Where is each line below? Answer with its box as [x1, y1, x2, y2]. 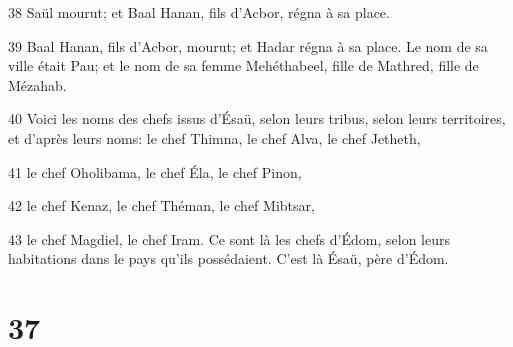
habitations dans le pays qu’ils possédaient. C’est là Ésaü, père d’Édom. [8, 248, 449, 269]
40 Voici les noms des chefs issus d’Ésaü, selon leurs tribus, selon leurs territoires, [8, 108, 506, 129]
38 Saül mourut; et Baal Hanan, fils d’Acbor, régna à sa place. [8, 2, 390, 22]
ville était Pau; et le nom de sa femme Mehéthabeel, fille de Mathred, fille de [8, 55, 479, 76]
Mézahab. [8, 74, 67, 95]
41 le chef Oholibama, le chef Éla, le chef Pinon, [8, 161, 302, 182]
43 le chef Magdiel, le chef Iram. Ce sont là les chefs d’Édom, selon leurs [8, 228, 450, 249]
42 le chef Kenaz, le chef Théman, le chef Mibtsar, [8, 195, 315, 216]
